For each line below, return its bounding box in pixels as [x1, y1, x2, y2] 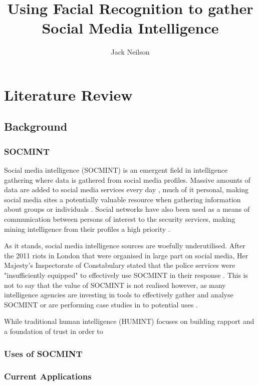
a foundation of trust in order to [4, 326, 103, 336]
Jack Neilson [111, 47, 150, 57]
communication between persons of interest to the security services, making [4, 214, 235, 224]
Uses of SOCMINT [4, 347, 83, 359]
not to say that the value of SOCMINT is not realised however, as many [4, 279, 226, 290]
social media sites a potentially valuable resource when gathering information [4, 194, 241, 204]
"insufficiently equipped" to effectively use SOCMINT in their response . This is [4, 270, 248, 280]
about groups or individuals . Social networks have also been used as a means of [4, 204, 250, 214]
